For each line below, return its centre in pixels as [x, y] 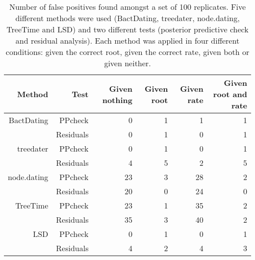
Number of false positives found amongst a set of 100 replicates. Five [127, 7]
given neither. [127, 63]
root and [230, 94]
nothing [117, 100]
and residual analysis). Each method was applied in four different [127, 40]
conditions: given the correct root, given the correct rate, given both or [127, 52]
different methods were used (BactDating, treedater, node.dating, [127, 18]
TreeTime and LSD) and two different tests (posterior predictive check [127, 29]
